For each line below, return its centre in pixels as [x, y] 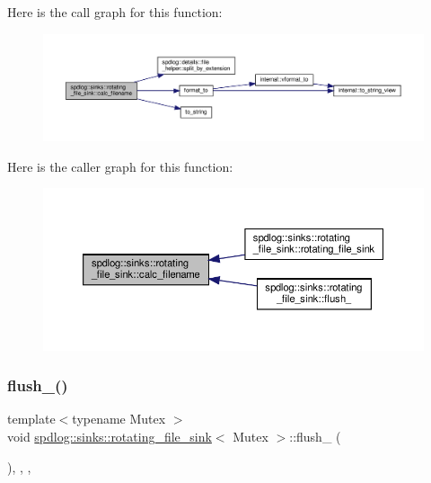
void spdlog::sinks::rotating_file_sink [110, 437]
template [31, 419]
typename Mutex [119, 419]
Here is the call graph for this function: [115, 12]
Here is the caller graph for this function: [120, 166]
